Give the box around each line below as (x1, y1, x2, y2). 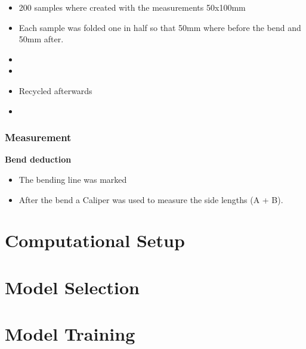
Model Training (5, 322, 135, 346)
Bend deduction (5, 153, 72, 166)
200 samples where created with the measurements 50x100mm (18, 1, 246, 13)
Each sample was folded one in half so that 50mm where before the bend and (18, 21, 301, 33)
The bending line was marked (18, 173, 127, 185)
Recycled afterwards (18, 84, 92, 96)
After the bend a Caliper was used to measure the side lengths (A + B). (18, 193, 283, 205)
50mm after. (18, 33, 64, 45)
